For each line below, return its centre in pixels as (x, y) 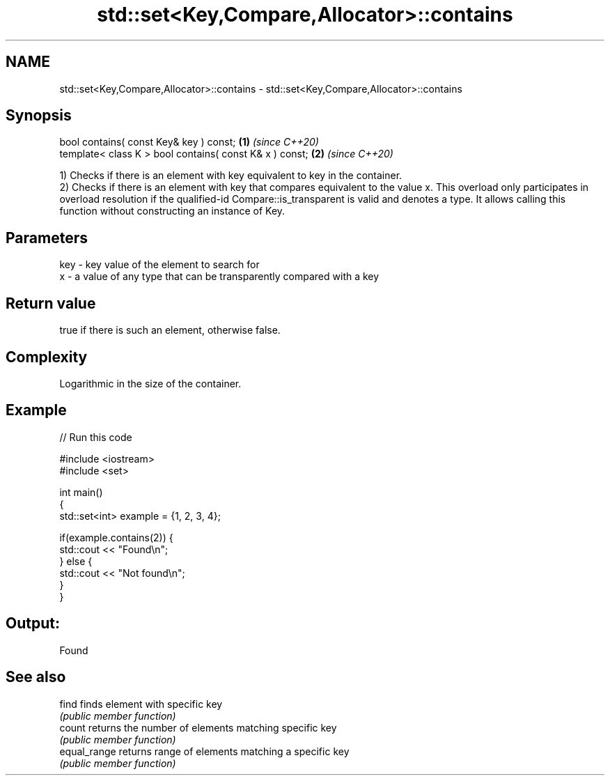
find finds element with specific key (141, 704)
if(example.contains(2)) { (116, 537)
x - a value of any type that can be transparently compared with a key (219, 277)
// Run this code (96, 437)
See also (36, 677)
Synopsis (39, 116)
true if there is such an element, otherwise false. (170, 330)
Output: (33, 624)
